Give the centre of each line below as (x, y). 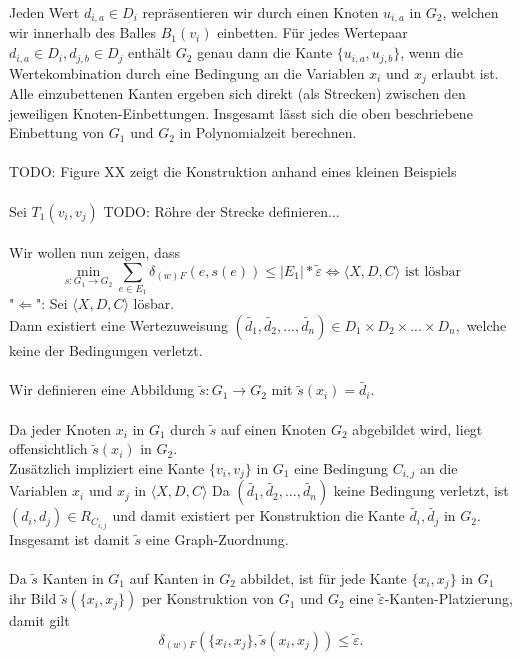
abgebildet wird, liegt (417, 428)
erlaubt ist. (465, 72)
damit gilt (39, 620)
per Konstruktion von (207, 598)
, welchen (470, 12)
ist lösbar (433, 271)
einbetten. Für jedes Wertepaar (312, 32)
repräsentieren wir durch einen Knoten (260, 12)
